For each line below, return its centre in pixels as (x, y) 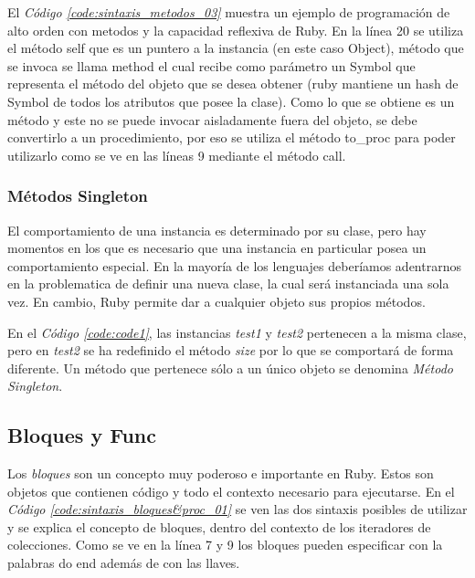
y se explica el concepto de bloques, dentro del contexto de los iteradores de (219, 526)
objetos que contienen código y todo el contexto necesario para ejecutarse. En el (231, 491)
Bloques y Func (82, 435)
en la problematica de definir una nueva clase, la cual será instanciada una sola (228, 284)
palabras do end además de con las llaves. (124, 563)
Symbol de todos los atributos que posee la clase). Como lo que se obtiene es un (231, 101)
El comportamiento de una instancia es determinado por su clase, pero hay (217, 230)
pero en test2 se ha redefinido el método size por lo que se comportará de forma (231, 350)
